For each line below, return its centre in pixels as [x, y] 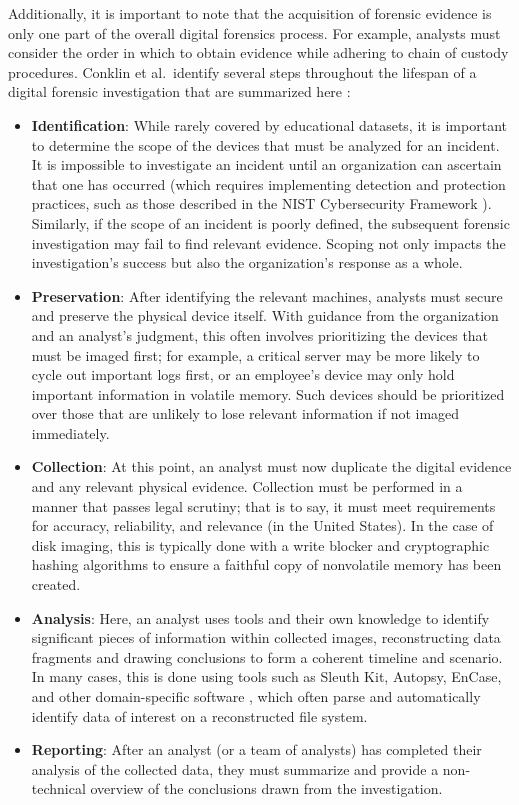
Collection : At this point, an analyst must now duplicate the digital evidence [271, 466]
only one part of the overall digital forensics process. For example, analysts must [254, 32]
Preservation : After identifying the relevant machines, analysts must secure [267, 295]
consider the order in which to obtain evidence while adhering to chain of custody [258, 52]
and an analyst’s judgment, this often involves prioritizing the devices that [260, 334]
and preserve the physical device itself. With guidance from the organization [265, 315]
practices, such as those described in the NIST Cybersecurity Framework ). [261, 203]
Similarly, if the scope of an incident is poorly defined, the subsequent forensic [270, 222]
